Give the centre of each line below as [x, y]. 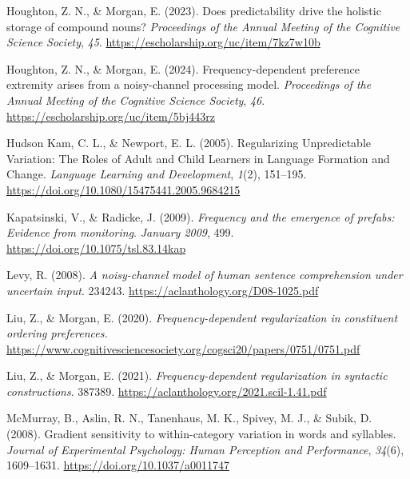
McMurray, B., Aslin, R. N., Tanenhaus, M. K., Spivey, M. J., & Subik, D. [189, 418]
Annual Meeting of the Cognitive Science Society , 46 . [136, 100]
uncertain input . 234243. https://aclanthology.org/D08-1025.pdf [163, 290]
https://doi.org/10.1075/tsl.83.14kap [96, 247]
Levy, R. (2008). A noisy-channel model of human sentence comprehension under [205, 275]
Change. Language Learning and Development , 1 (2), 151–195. [157, 174]
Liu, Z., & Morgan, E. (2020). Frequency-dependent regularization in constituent [202, 317]
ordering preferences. [57, 333]
